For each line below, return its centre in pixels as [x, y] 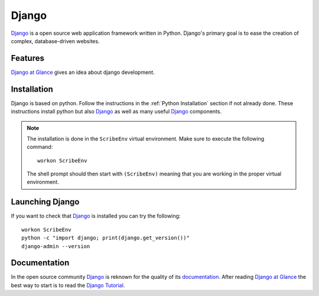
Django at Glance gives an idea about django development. [83, 72]
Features [27, 58]
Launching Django [45, 202]
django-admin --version [56, 246]
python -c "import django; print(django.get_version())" [106, 238]
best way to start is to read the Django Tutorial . [68, 285]
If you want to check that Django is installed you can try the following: [96, 216]
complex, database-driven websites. [55, 41]
